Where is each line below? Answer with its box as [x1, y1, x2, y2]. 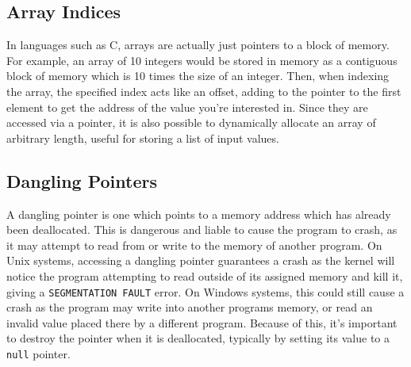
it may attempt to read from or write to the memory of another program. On [6, 236, 382, 253]
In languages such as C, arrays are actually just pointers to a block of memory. [6, 36, 390, 53]
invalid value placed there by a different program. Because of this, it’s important [6, 314, 398, 331]
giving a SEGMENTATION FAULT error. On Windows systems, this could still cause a [6, 283, 405, 300]
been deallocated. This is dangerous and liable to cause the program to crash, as [6, 221, 398, 238]
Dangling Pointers [6, 168, 157, 193]
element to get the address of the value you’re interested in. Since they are [6, 98, 368, 115]
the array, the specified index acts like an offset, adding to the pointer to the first [6, 82, 401, 99]
